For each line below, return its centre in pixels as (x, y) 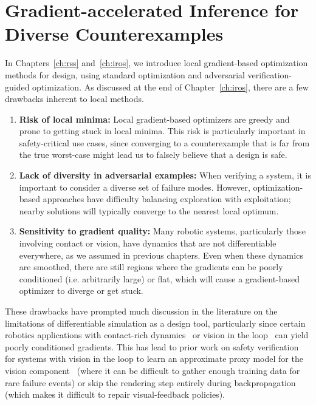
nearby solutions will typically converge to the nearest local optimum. (149, 210)
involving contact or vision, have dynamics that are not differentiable (148, 243)
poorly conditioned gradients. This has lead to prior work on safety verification (152, 346)
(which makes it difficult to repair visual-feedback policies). (115, 394)
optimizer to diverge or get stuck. (81, 291)
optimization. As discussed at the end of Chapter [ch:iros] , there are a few (170, 87)
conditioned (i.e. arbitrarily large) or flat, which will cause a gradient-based (160, 278)
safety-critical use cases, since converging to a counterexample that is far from (164, 142)
